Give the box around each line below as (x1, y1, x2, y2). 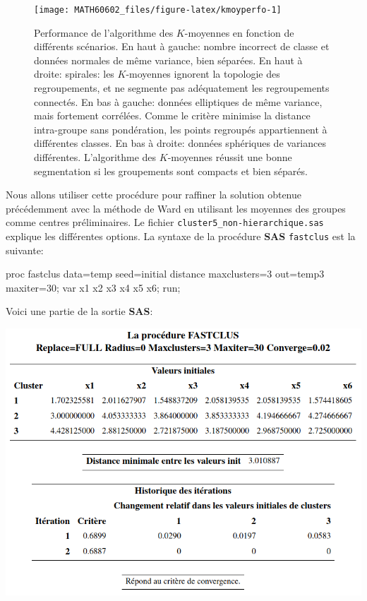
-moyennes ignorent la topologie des (126, 66, 280, 81)
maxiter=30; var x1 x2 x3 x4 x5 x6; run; (6, 280, 181, 294)
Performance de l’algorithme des (34, 25, 174, 40)
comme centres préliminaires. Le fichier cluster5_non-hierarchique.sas (6, 215, 324, 230)
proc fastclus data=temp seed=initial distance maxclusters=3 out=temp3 (6, 266, 325, 281)
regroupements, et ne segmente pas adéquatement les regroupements (34, 81, 330, 95)
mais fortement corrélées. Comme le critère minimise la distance (34, 108, 311, 123)
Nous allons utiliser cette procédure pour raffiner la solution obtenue (6, 187, 302, 202)
